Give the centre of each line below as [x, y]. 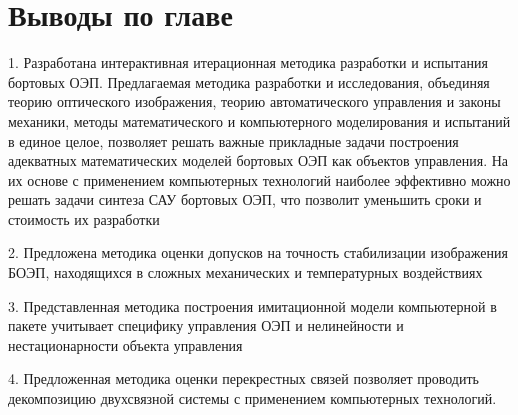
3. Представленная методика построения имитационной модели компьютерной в [252, 305]
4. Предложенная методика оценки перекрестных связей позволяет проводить [243, 378]
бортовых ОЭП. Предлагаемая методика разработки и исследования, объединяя [249, 81]
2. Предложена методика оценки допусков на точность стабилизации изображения [258, 252]
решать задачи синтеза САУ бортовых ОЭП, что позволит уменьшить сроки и [245, 199]
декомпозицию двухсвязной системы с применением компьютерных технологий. [252, 398]
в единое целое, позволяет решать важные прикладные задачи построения [233, 140]
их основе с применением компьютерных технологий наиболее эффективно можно [259, 179]
